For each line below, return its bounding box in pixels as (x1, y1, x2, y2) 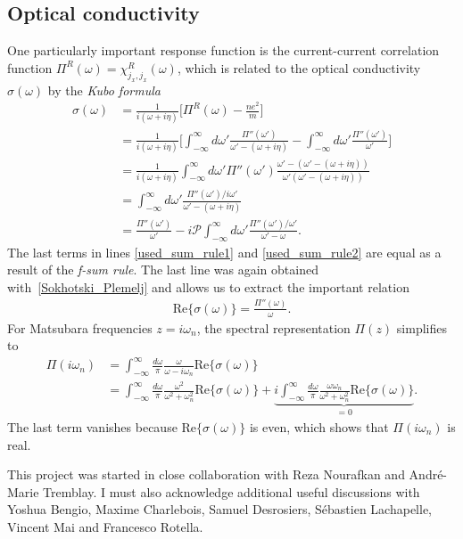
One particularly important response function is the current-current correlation (7, 41, 440, 60)
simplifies (396, 318, 448, 337)
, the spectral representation (196, 318, 351, 337)
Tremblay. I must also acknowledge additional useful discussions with (43, 482, 420, 501)
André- (409, 465, 448, 484)
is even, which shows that (249, 418, 389, 437)
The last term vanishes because (7, 418, 178, 437)
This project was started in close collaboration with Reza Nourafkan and (7, 465, 405, 484)
